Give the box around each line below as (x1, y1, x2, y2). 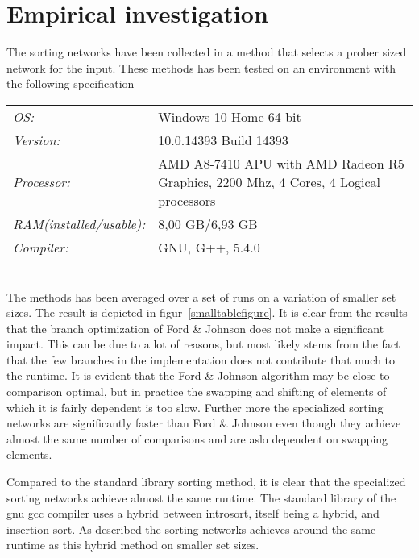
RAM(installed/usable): (13, 214, 146, 233)
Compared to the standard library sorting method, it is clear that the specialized (6, 473, 406, 490)
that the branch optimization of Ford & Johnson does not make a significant (6, 319, 384, 336)
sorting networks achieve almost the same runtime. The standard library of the (6, 489, 396, 506)
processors (158, 190, 216, 210)
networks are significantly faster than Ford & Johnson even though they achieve (6, 414, 401, 431)
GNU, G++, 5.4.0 (158, 237, 260, 256)
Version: (13, 130, 60, 149)
